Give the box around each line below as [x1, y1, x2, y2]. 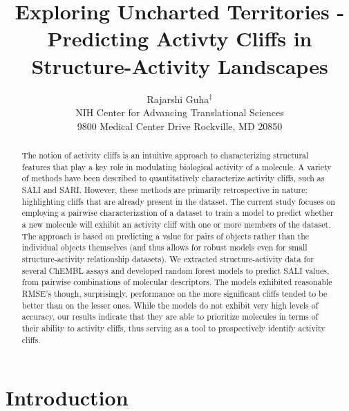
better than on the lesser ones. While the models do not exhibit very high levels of [21, 299, 319, 311]
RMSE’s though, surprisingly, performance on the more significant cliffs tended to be [21, 287, 328, 299]
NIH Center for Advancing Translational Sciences [75, 105, 284, 120]
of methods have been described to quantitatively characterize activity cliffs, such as [21, 172, 325, 184]
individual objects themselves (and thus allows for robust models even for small [21, 241, 308, 253]
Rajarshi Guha [147, 91, 209, 106]
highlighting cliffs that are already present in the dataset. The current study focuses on [21, 195, 335, 207]
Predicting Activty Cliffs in [47, 24, 312, 53]
